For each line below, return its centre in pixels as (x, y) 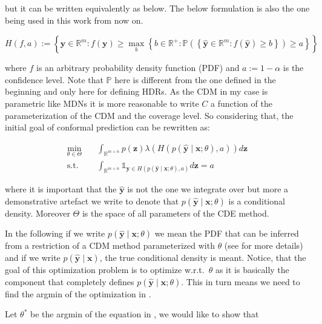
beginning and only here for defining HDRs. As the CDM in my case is (136, 91)
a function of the (241, 103)
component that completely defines (70, 281)
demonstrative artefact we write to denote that (92, 201)
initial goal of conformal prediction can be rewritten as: (107, 127)
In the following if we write (55, 233)
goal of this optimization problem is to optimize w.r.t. (105, 269)
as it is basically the (252, 269)
